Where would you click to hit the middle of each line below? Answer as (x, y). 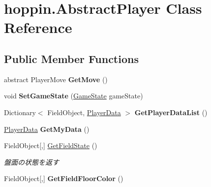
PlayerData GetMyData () (47, 129)
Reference (38, 27)
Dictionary (20, 112)
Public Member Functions (71, 58)
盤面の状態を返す (31, 162)
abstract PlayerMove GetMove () (56, 79)
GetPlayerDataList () (171, 112)
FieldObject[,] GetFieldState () (51, 145)
